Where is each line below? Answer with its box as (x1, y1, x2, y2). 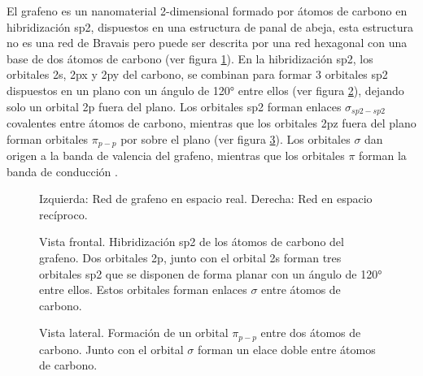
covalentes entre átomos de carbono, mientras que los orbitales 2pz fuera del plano (7, 115, 416, 132)
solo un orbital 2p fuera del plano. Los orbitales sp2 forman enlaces (7, 97, 342, 115)
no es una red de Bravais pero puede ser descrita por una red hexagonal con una (7, 34, 408, 51)
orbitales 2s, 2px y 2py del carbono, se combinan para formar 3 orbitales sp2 (7, 66, 388, 83)
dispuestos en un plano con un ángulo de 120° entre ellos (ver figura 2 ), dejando (7, 81, 404, 98)
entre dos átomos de (260, 324, 361, 341)
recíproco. (39, 205, 88, 223)
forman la (359, 147, 407, 164)
